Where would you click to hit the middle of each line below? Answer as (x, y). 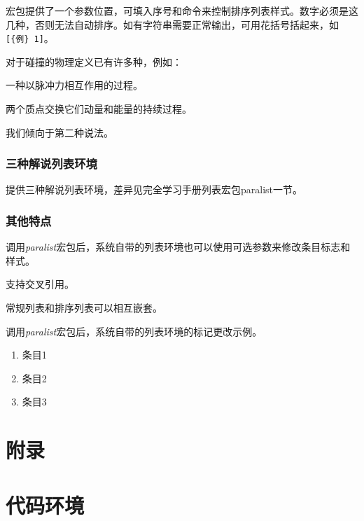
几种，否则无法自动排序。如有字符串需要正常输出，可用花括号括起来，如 (172, 24)
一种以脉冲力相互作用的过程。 (74, 85)
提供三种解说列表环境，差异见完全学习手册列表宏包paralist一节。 (154, 189)
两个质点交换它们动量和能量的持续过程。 (99, 109)
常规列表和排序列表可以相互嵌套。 (84, 308)
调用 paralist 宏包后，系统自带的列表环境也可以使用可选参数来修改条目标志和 (178, 247)
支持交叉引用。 (40, 284)
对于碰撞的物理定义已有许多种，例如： (94, 61)
